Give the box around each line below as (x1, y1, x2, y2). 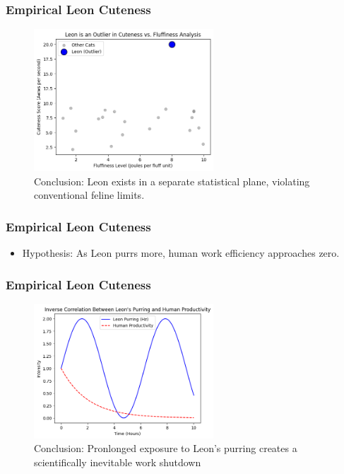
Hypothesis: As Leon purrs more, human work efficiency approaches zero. (22, 245, 340, 260)
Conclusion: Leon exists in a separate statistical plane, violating (34, 173, 310, 188)
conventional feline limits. (34, 187, 145, 202)
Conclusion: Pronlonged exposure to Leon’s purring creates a (34, 441, 297, 456)
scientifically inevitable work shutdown (34, 454, 201, 469)
